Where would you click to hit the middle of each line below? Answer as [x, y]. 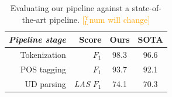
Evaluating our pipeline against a [70, 8]
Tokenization [43, 55]
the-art [34, 19]
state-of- [147, 8]
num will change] [120, 19]
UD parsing [45, 83]
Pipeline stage [37, 39]
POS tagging [43, 69]
